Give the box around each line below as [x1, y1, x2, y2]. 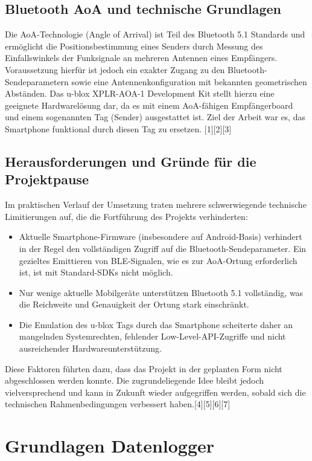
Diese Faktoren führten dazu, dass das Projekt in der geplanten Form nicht [5, 362, 282, 375]
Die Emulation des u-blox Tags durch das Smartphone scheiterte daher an [19, 318, 293, 330]
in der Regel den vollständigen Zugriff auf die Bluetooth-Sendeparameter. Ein [19, 242, 307, 254]
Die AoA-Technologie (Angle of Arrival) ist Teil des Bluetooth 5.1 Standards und [5, 28, 305, 40]
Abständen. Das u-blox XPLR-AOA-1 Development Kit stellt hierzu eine [5, 87, 275, 100]
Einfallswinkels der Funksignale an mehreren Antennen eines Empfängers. [5, 51, 278, 64]
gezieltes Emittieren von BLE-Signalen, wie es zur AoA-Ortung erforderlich [19, 254, 298, 266]
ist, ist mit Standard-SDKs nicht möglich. [19, 266, 173, 279]
